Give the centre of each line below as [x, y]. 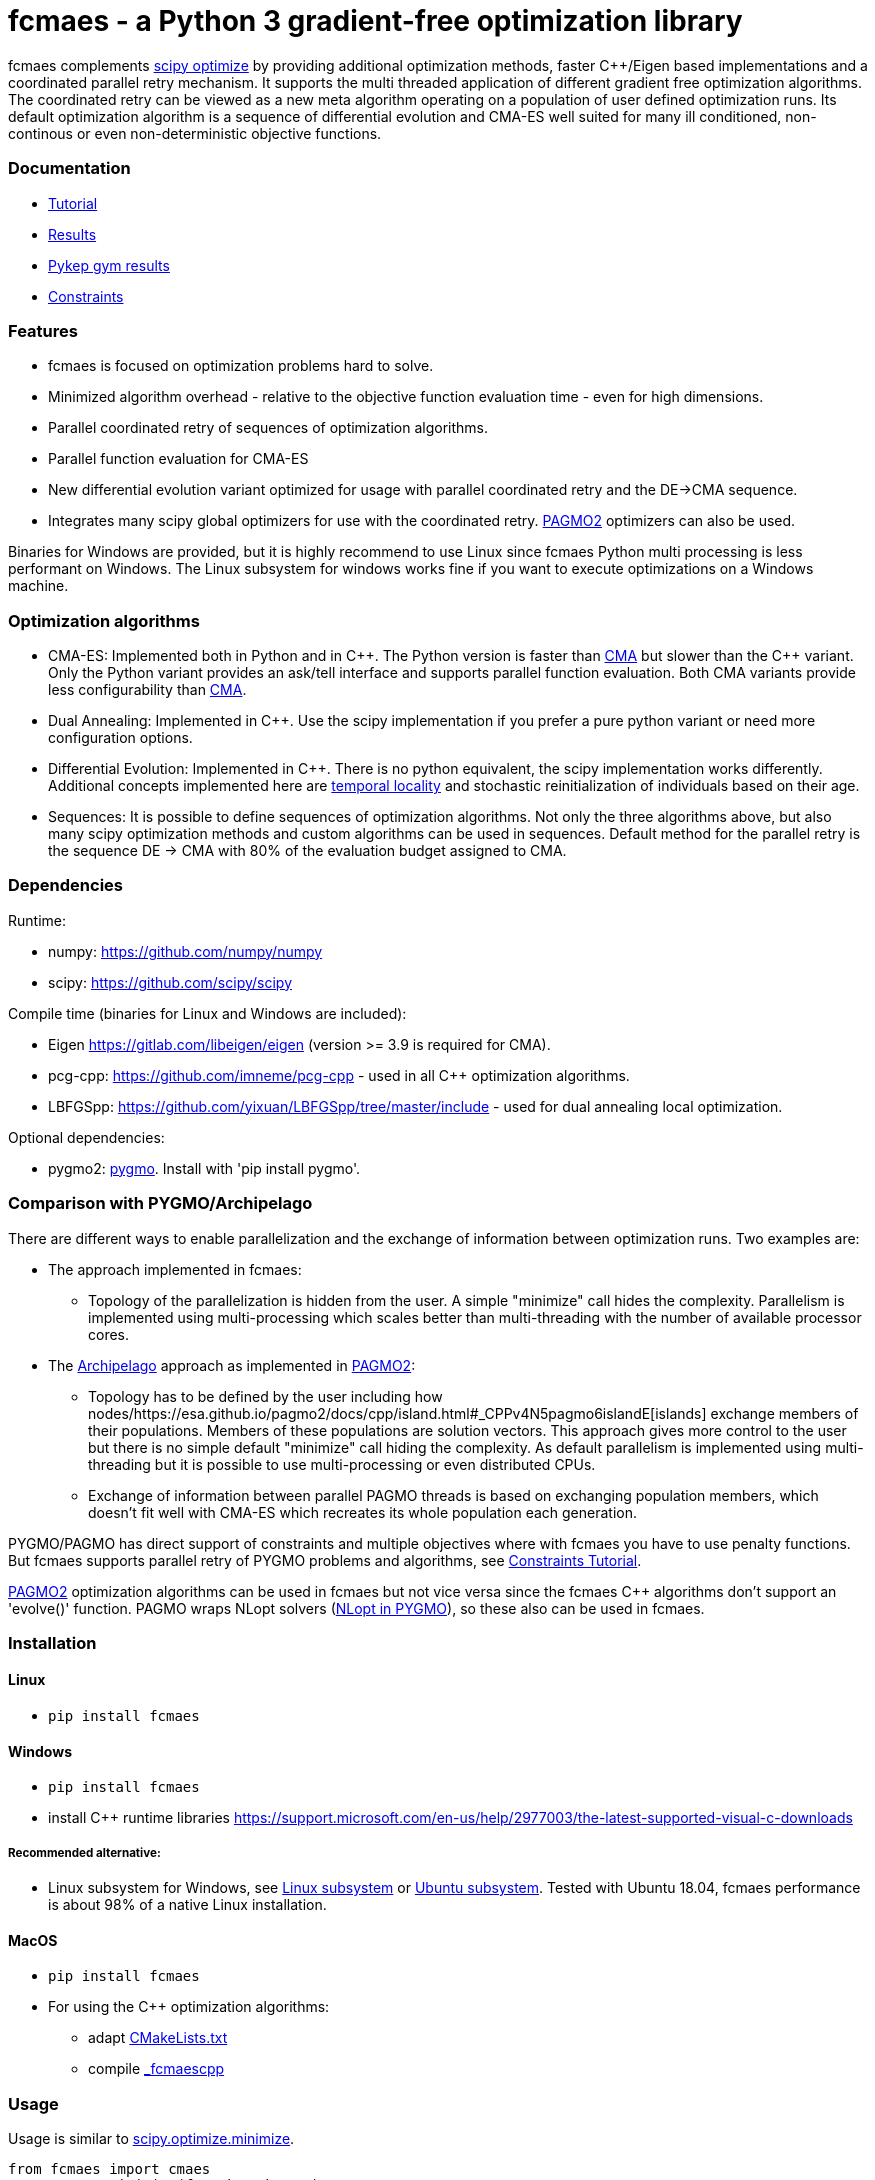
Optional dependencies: [86, 1137]
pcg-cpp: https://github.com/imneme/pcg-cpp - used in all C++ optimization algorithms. [339, 1075]
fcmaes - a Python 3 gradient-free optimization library [375, 21]
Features [43, 330]
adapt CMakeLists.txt [158, 2038]
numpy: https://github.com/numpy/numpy [185, 951]
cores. [109, 1334]
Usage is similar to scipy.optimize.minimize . [151, 2139]
